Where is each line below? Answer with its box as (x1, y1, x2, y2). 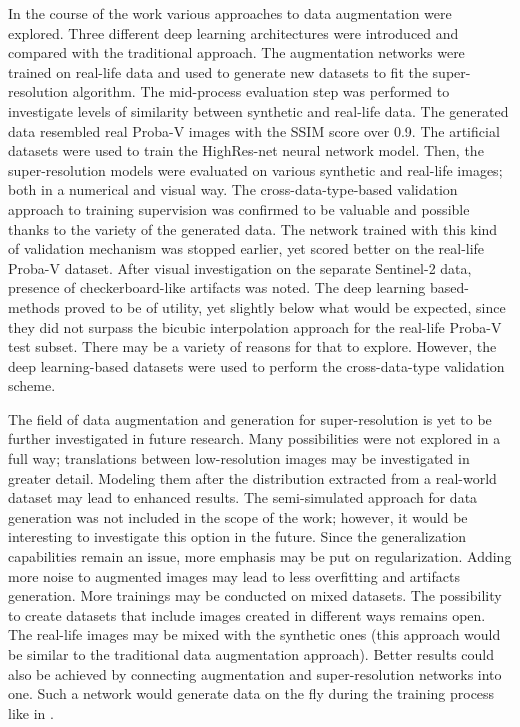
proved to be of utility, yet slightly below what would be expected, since (64, 296, 506, 317)
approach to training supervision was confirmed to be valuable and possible (8, 198, 470, 219)
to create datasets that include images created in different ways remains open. (8, 604, 486, 625)
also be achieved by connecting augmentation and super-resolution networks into (8, 663, 502, 684)
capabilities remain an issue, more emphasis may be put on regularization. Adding (8, 546, 512, 567)
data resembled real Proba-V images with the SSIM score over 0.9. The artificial (8, 120, 500, 141)
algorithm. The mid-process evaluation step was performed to (72, 81, 450, 102)
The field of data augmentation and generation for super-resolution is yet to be (8, 408, 492, 429)
